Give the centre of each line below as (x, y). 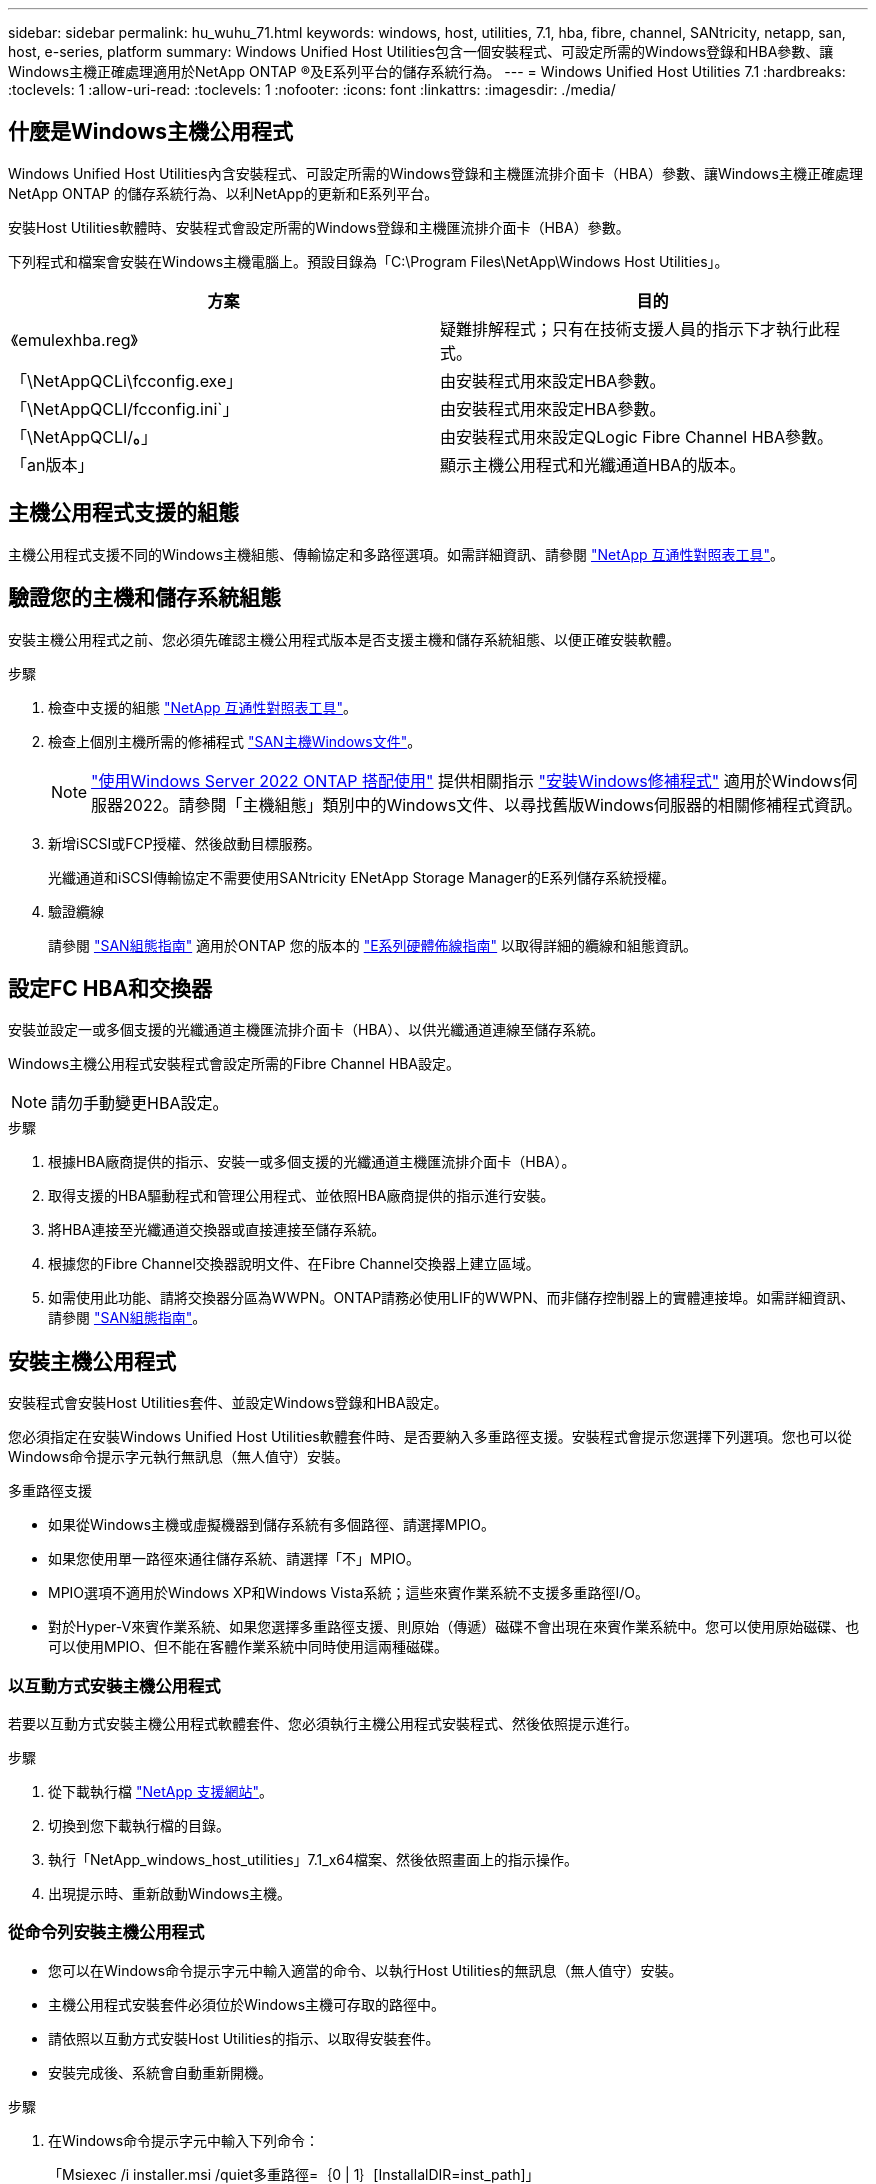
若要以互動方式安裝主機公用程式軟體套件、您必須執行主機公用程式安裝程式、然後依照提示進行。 (323, 1723)
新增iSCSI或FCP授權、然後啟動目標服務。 (184, 843)
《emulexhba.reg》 (74, 339)
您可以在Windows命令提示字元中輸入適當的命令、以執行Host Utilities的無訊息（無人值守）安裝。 (365, 1970)
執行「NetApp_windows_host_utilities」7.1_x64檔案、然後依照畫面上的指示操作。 (313, 1859)
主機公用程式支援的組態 (123, 513)
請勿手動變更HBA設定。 (140, 1103)
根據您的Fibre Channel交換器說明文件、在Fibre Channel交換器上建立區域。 (294, 1264)
